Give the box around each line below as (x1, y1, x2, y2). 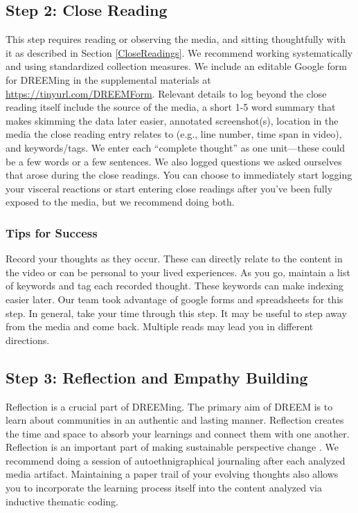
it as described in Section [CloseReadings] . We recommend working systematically (6, 45, 353, 60)
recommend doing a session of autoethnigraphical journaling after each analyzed (6, 453, 346, 467)
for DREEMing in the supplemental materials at (6, 72, 211, 87)
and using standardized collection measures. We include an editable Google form (6, 59, 347, 73)
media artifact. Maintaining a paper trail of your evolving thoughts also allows (6, 467, 339, 481)
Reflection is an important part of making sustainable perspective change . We (6, 440, 339, 454)
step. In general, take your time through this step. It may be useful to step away (6, 305, 347, 320)
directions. (6, 332, 50, 347)
